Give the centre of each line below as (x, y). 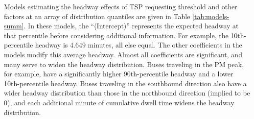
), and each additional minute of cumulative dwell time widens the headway (121, 102)
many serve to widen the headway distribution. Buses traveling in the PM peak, (124, 64)
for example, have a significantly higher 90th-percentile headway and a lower (119, 74)
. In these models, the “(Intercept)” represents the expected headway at (131, 26)
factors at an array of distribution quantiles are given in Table (97, 16)
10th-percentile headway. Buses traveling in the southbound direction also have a (125, 83)
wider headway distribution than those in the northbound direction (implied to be (127, 93)
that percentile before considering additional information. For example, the (116, 35)
